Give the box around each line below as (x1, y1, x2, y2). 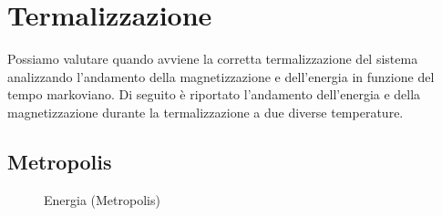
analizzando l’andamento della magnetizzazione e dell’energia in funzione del (7, 67, 435, 86)
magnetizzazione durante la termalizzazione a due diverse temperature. (7, 102, 404, 121)
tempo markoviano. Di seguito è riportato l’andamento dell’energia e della (7, 85, 421, 104)
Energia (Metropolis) (44, 190, 160, 209)
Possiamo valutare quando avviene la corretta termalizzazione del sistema (7, 49, 418, 68)
